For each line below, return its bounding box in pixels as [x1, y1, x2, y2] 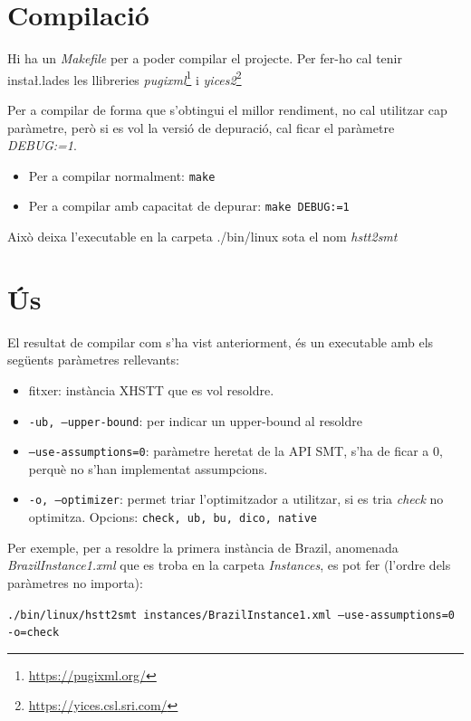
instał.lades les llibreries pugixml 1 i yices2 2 [7, 67, 242, 89]
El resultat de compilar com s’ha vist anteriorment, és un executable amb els [7, 332, 434, 351]
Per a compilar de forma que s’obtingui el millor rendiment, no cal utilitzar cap [7, 100, 447, 119]
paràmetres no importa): [7, 573, 143, 592]
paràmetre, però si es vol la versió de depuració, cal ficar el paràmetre [7, 118, 395, 137]
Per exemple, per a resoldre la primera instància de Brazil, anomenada [7, 537, 399, 556]
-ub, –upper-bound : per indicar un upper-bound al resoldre [28, 411, 362, 430]
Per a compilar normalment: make [28, 166, 216, 185]
